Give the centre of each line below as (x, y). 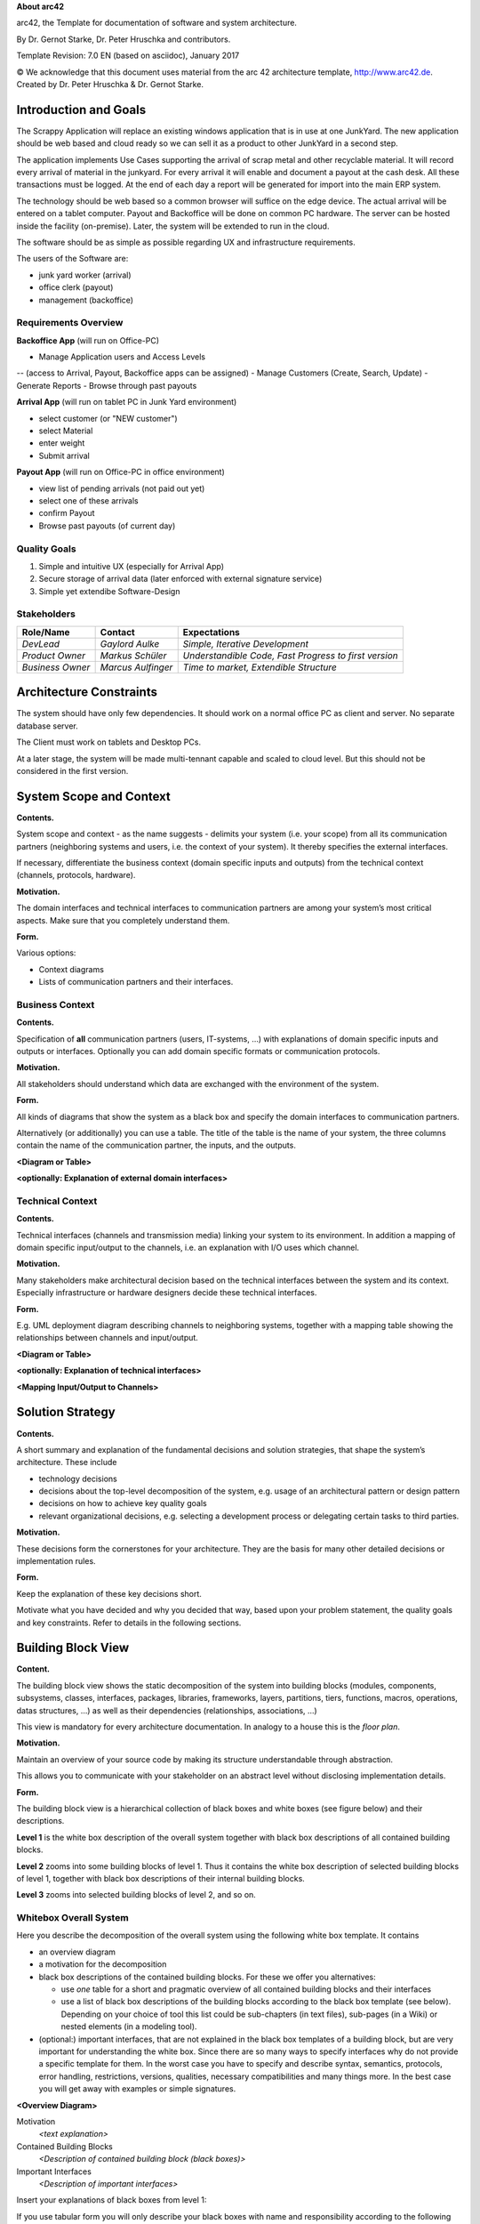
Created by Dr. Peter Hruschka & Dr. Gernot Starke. (110, 84)
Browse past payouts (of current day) (107, 526)
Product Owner (54, 656)
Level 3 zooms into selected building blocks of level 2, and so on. (136, 1895)
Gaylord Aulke (130, 643)
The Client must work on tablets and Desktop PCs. (109, 742)
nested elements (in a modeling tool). (129, 2027)
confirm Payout (67, 513)
